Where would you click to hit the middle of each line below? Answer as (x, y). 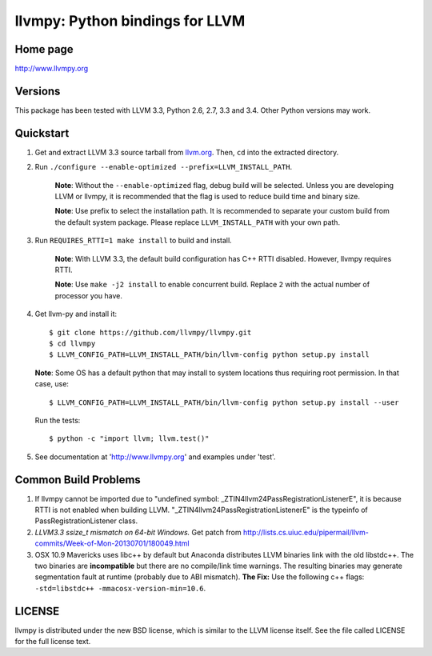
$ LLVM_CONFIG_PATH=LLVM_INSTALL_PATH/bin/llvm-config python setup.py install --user (224, 402)
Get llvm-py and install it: (76, 314)
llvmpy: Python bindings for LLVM (130, 21)
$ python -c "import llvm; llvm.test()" (129, 439)
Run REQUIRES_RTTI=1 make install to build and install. (133, 241)
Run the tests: (58, 420)
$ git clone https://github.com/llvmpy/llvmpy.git (150, 332)
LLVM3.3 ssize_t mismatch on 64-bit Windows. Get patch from (138, 532)
